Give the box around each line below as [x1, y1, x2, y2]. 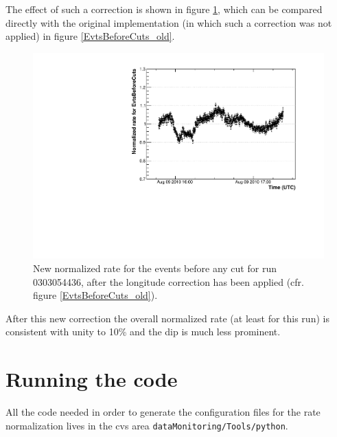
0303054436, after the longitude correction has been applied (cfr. [33, 274, 304, 289]
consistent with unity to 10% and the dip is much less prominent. [5, 324, 281, 339]
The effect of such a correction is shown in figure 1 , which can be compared [5, 2, 323, 16]
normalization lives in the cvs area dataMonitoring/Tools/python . [5, 418, 288, 432]
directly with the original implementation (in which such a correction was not [5, 15, 332, 30]
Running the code [5, 365, 178, 393]
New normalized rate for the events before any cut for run [33, 261, 277, 276]
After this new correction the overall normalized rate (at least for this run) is [5, 311, 329, 325]
